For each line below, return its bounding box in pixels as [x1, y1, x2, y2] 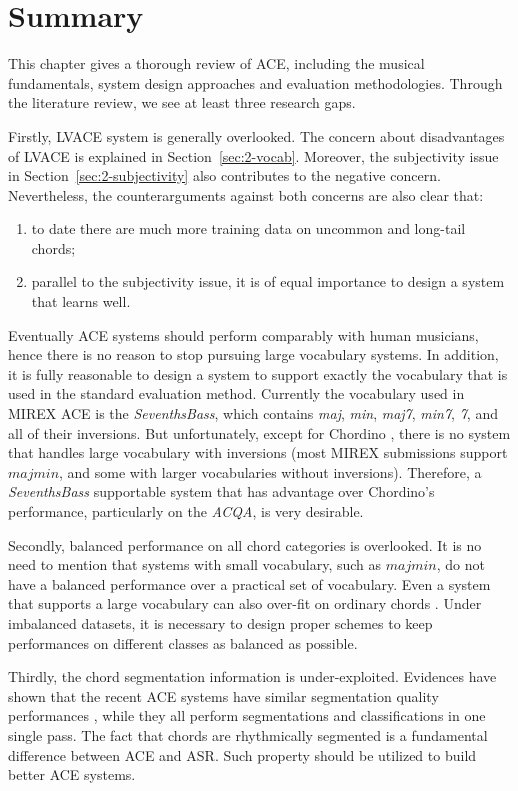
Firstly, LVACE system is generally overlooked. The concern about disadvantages [8, 125, 505, 146]
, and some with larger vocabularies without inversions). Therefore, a [59, 461, 482, 482]
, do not [436, 554, 485, 575]
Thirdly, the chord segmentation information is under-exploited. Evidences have [8, 666, 497, 687]
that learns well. [31, 291, 131, 312]
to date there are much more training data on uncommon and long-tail [31, 218, 466, 239]
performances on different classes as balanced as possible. [8, 632, 358, 653]
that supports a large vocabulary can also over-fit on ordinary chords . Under [8, 593, 482, 614]
